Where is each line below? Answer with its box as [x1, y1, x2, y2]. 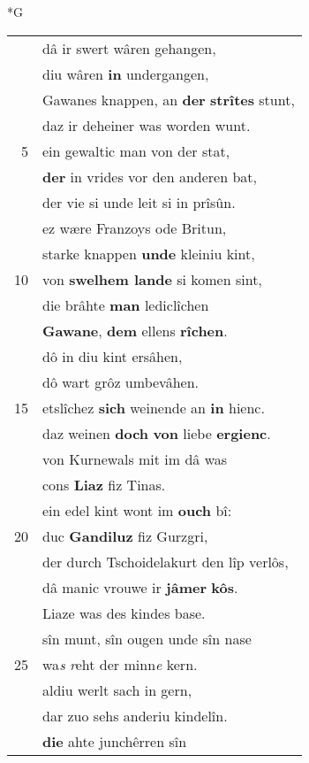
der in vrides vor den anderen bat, [42, 166, 257, 187]
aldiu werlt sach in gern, [42, 679, 192, 700]
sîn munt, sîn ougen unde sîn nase [42, 628, 252, 649]
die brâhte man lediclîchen [42, 294, 209, 315]
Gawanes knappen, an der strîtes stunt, [42, 89, 295, 110]
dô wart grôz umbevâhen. [42, 371, 199, 392]
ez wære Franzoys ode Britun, [42, 217, 227, 238]
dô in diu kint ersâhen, [42, 345, 183, 366]
